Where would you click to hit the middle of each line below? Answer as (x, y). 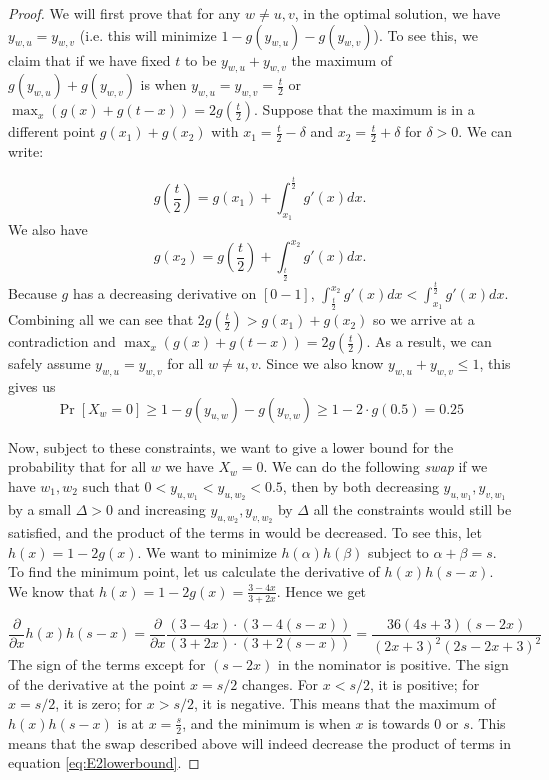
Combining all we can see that (101, 319)
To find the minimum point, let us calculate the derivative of (194, 571)
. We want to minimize (207, 551)
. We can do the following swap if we (375, 466)
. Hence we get (321, 590)
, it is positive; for (425, 683)
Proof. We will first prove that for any (124, 13)
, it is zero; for (99, 703)
